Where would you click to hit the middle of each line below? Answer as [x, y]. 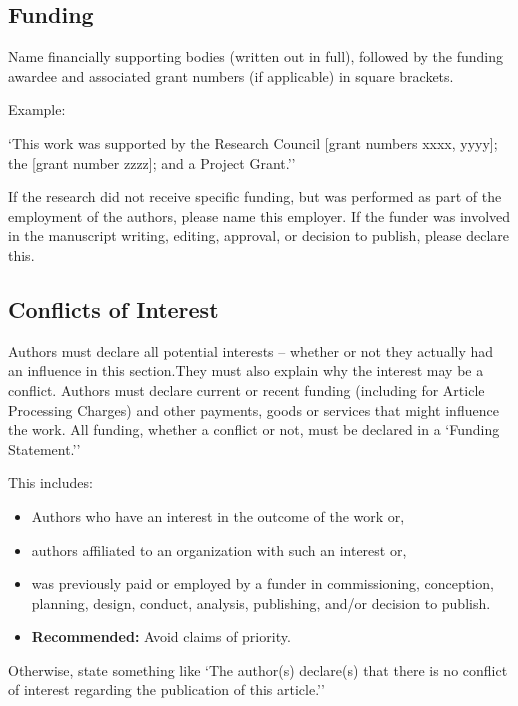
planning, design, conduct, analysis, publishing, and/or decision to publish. [261, 602]
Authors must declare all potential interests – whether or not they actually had [251, 350]
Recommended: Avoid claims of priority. [161, 636]
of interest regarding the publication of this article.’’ [166, 689]
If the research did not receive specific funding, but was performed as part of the [255, 196]
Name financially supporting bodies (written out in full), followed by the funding [255, 56]
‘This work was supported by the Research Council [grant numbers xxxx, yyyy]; [253, 142]
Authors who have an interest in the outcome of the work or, [218, 515]
